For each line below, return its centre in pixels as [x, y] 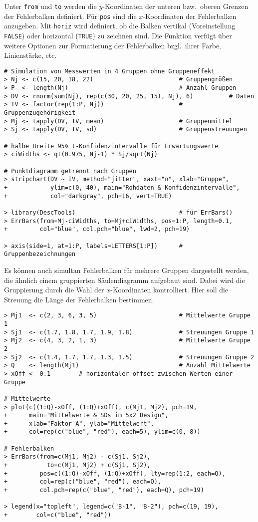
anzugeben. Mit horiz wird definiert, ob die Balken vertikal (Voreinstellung [120, 26]
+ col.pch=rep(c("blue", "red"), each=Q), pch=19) [104, 490]
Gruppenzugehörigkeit [40, 113]
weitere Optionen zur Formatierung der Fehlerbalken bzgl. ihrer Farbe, [113, 45]
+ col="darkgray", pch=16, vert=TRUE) [88, 196]
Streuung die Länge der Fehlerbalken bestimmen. [79, 299]
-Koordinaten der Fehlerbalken [190, 16]
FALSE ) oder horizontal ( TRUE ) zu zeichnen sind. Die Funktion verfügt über [118, 35]
